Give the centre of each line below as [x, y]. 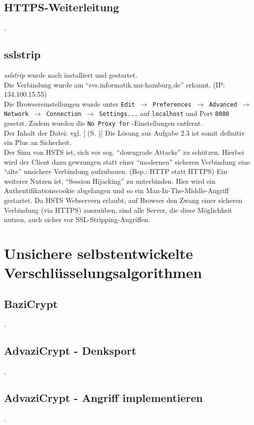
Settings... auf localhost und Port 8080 [164, 113]
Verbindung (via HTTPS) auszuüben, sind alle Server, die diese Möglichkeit [118, 210]
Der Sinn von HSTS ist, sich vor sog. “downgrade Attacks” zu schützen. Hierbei [124, 152]
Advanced [223, 104]
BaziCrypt [31, 303]
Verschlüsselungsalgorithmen [103, 272]
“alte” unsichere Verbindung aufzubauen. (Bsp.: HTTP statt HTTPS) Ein [116, 171]
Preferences [172, 104]
